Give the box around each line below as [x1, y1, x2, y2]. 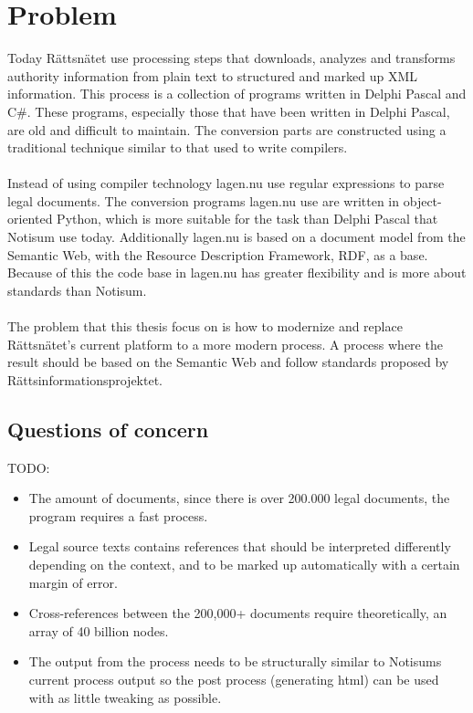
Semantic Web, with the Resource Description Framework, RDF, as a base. [7, 245, 428, 264]
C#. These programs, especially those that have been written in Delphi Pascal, [7, 101, 450, 121]
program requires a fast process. [28, 506, 208, 525]
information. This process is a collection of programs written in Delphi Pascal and [7, 84, 467, 103]
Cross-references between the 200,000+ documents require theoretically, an [28, 603, 447, 623]
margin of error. [28, 572, 118, 592]
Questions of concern [7, 414, 209, 443]
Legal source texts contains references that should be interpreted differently [28, 537, 451, 556]
